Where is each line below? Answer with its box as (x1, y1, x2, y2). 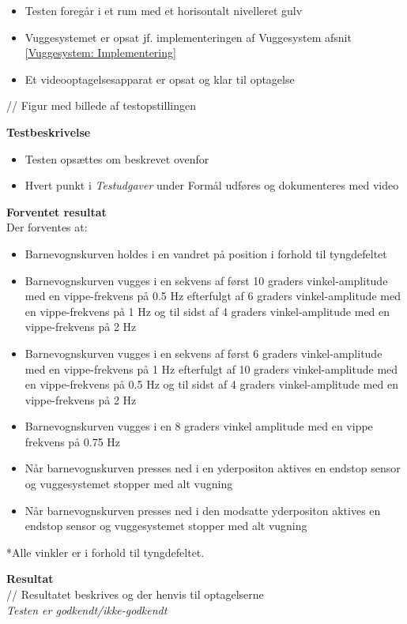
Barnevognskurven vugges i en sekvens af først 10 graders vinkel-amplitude (24, 272, 388, 288)
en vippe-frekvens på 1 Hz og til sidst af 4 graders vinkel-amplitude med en (24, 303, 390, 319)
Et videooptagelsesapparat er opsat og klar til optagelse (24, 70, 295, 87)
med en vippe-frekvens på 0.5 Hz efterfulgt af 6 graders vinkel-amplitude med (24, 288, 401, 304)
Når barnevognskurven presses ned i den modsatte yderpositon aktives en (24, 502, 381, 518)
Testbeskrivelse (6, 123, 91, 140)
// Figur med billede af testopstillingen (6, 97, 196, 114)
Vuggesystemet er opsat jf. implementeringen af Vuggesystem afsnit (24, 28, 352, 45)
